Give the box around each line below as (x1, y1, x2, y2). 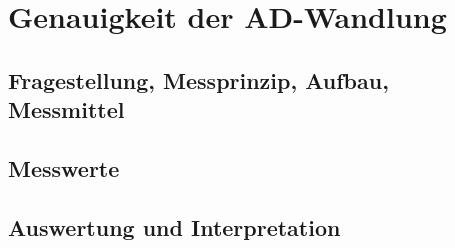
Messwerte (8, 152, 120, 183)
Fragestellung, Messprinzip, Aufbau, (8, 64, 389, 95)
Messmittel (8, 94, 125, 125)
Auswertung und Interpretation (8, 211, 341, 242)
